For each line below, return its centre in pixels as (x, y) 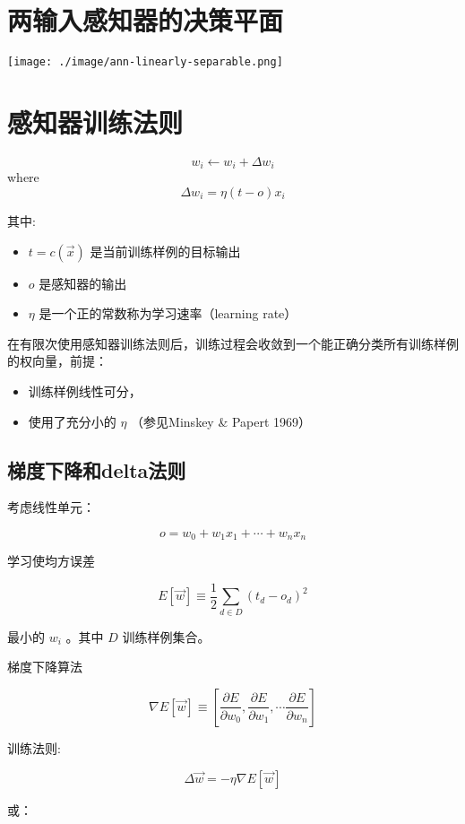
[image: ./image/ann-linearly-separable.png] (145, 62)
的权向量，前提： (57, 361)
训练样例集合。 (166, 636)
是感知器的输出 (83, 283)
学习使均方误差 (51, 561)
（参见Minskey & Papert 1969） (221, 421)
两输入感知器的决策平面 (146, 20)
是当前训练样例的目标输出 (165, 251)
